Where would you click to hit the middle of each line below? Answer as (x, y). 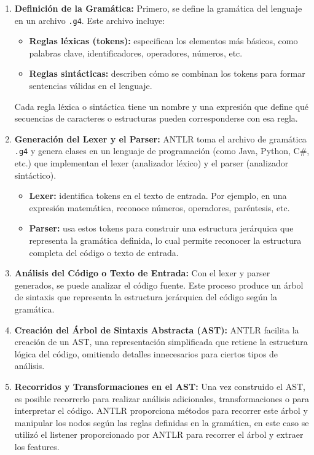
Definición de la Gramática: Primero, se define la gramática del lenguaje (158, 8)
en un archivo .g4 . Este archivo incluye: (90, 20)
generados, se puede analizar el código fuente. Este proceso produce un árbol (159, 285)
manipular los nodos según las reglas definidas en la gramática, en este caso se (162, 422)
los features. (37, 446)
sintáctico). (35, 175)
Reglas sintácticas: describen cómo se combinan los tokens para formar (167, 73)
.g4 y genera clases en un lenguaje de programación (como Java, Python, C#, (162, 151)
